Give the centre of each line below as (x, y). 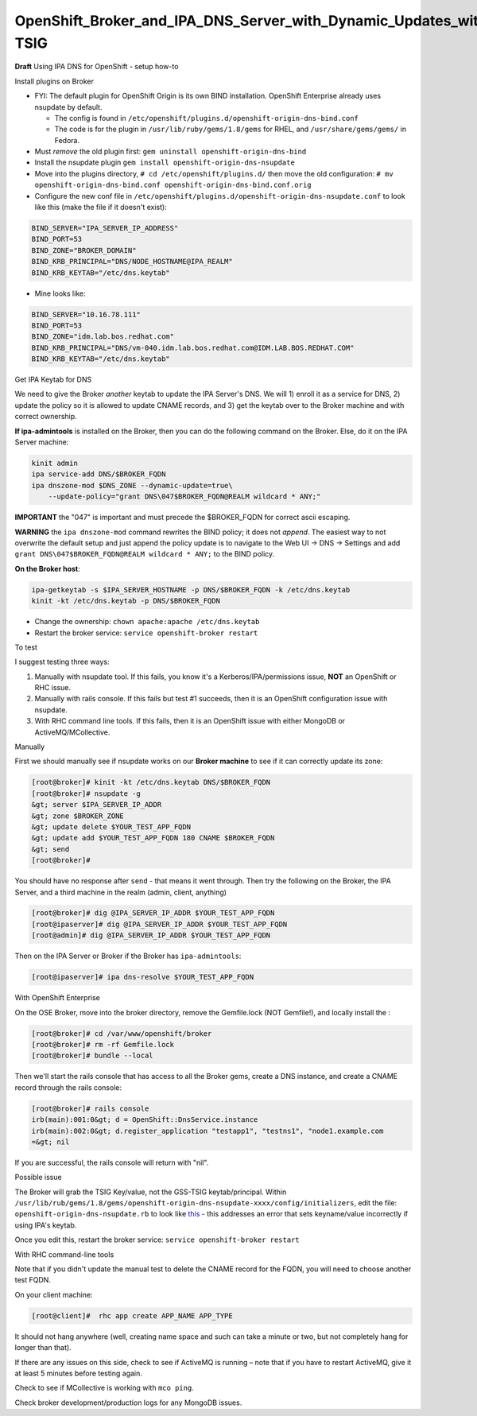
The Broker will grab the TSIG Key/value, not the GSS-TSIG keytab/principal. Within (151, 1192)
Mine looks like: (60, 293)
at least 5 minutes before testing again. (79, 1373)
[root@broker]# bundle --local (93, 1056)
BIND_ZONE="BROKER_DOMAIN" (84, 250)
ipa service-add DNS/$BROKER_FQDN (99, 474)
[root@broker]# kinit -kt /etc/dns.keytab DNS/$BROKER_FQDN (151, 782)
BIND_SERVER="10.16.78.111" (86, 314)
